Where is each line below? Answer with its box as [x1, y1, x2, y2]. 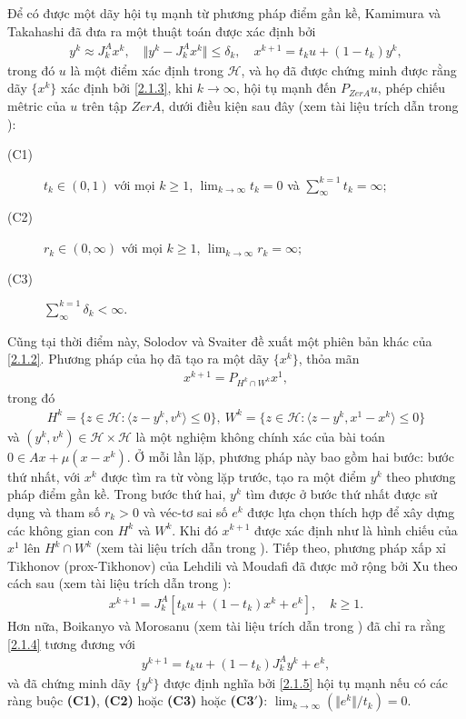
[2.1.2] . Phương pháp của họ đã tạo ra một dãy [7, 349, 270, 368]
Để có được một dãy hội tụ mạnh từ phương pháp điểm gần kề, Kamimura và [7, 4, 441, 22]
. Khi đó [172, 520, 218, 539]
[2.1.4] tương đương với [7, 634, 135, 653]
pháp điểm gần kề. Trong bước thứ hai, [7, 484, 226, 504]
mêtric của [7, 95, 66, 115]
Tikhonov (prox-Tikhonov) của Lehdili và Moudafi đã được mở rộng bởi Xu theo [7, 555, 458, 574]
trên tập [81, 95, 127, 115]
